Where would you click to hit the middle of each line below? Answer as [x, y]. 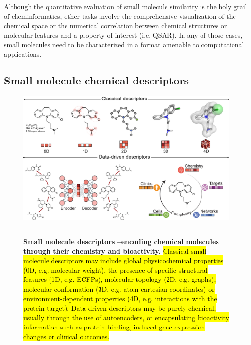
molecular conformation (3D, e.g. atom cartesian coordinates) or [119, 289]
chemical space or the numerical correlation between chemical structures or [116, 25]
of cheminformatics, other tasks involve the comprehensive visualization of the [120, 16]
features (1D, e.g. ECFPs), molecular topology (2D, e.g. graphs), [120, 279]
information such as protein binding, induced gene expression [114, 327]
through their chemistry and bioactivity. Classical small [115, 251]
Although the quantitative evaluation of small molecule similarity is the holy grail [125, 6]
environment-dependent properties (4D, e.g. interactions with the [120, 298]
